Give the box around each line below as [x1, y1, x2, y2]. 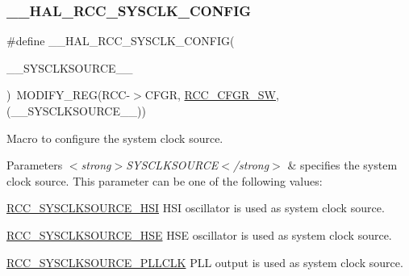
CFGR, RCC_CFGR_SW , [144, 86, 279, 103]
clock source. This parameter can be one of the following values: [6, 172, 323, 189]
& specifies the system [287, 157, 398, 174]
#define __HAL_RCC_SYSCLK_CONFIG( [6, 32, 235, 49]
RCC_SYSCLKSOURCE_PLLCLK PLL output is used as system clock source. [6, 253, 403, 270]
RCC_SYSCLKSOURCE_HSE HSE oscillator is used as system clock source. [6, 226, 392, 243]
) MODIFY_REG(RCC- [6, 86, 131, 103]
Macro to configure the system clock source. [6, 129, 223, 146]
